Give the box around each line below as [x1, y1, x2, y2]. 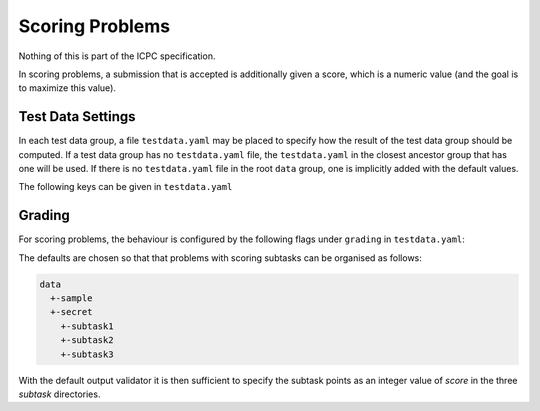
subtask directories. [18, 388, 101, 400]
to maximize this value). [18, 82, 117, 94]
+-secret [50, 306, 93, 318]
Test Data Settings [18, 108, 136, 125]
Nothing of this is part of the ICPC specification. [18, 50, 216, 62]
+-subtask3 [60, 348, 114, 360]
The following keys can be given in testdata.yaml [18, 181, 233, 193]
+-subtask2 [60, 335, 114, 346]
